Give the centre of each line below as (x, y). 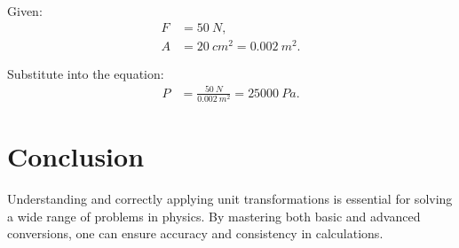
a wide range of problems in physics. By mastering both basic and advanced (214, 216)
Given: (25, 11)
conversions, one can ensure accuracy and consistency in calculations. (195, 233)
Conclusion (76, 156)
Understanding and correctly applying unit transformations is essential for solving (230, 199)
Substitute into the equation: (86, 73)
